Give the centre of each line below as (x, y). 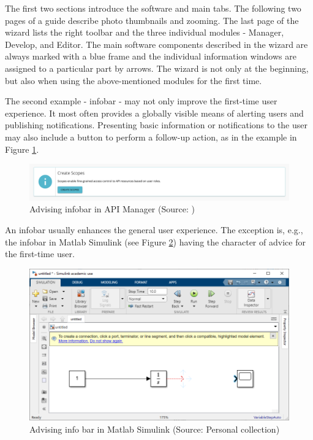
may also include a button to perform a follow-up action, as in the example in (151, 137)
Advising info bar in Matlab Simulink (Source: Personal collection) (155, 429)
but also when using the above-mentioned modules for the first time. (134, 80)
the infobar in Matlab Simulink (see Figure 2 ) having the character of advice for (155, 241)
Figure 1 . (22, 149)
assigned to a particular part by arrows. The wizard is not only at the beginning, (157, 68)
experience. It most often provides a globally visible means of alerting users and (154, 113)
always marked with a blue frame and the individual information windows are (151, 56)
